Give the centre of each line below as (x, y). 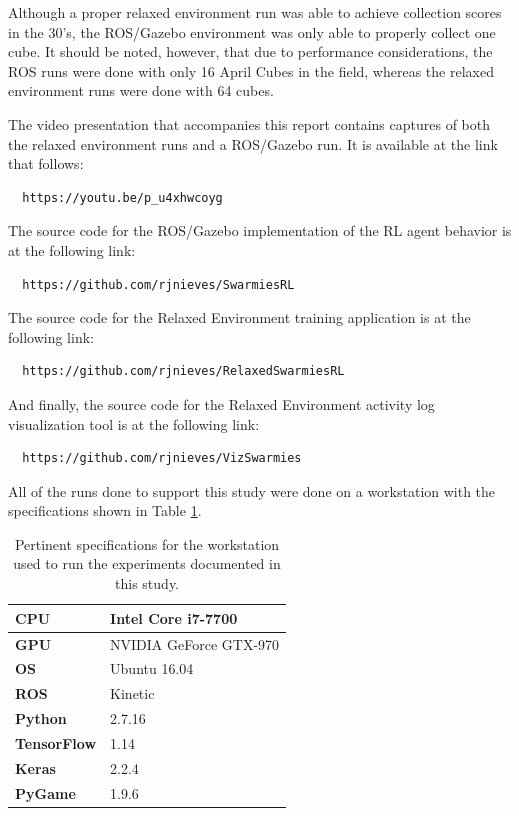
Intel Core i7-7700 (174, 617)
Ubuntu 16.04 (152, 668)
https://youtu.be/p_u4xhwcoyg (122, 197)
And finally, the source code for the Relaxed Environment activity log (221, 403)
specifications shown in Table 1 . (105, 510)
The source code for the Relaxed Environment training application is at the (239, 317)
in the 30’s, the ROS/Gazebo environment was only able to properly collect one (252, 31)
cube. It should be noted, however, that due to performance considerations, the (250, 51)
